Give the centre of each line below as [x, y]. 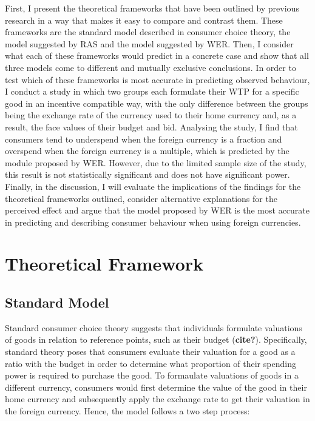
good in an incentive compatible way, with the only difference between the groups [157, 103]
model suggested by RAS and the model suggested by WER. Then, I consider [149, 43]
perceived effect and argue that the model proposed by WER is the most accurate [157, 210]
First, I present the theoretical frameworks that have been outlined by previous [152, 8]
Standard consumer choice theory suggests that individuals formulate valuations [154, 327]
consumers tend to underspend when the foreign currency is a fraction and [144, 139]
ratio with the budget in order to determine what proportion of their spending [151, 363]
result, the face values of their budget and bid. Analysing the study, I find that [151, 126]
